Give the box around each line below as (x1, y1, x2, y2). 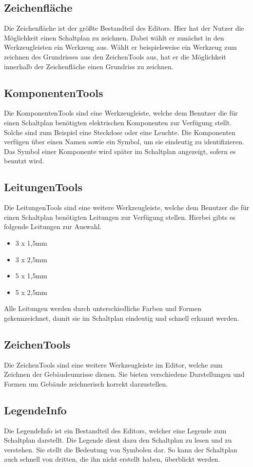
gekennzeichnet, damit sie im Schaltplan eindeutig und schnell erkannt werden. (4, 312, 239, 323)
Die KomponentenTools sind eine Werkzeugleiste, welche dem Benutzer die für (4, 108, 238, 118)
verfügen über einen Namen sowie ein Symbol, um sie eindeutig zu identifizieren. (4, 136, 244, 147)
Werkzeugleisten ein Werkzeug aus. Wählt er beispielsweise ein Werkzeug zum (4, 42, 237, 52)
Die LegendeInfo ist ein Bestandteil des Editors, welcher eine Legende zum (4, 425, 227, 435)
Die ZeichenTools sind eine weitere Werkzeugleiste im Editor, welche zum (4, 359, 223, 370)
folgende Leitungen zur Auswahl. (4, 221, 102, 232)
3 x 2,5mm (15, 254, 47, 264)
